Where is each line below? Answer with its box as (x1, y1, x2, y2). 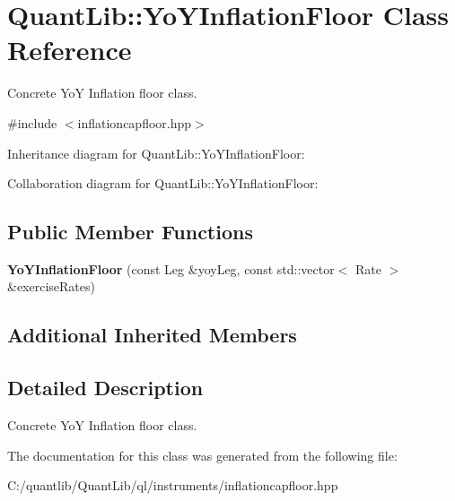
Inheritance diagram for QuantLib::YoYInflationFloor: (7, 143, 305, 162)
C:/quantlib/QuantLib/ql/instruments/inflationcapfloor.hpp (7, 476, 338, 495)
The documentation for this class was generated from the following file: (7, 445, 398, 464)
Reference (7, 31, 132, 68)
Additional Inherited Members (7, 321, 297, 349)
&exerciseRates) (7, 277, 95, 296)
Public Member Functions (7, 218, 253, 246)
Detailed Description (7, 374, 204, 402)
